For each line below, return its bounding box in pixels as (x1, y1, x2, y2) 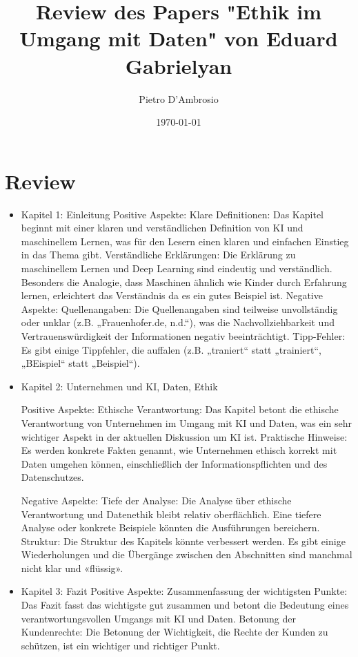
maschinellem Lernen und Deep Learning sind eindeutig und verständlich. (21, 261, 332, 275)
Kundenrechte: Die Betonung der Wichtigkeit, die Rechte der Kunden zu (21, 625, 328, 639)
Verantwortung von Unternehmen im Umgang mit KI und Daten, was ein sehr (21, 415, 352, 430)
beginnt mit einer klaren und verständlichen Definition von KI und (21, 220, 304, 235)
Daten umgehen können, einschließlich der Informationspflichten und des (21, 456, 328, 470)
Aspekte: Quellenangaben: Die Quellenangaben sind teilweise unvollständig (21, 301, 338, 316)
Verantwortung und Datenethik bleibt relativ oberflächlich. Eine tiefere (21, 506, 321, 521)
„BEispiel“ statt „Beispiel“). (21, 356, 140, 370)
